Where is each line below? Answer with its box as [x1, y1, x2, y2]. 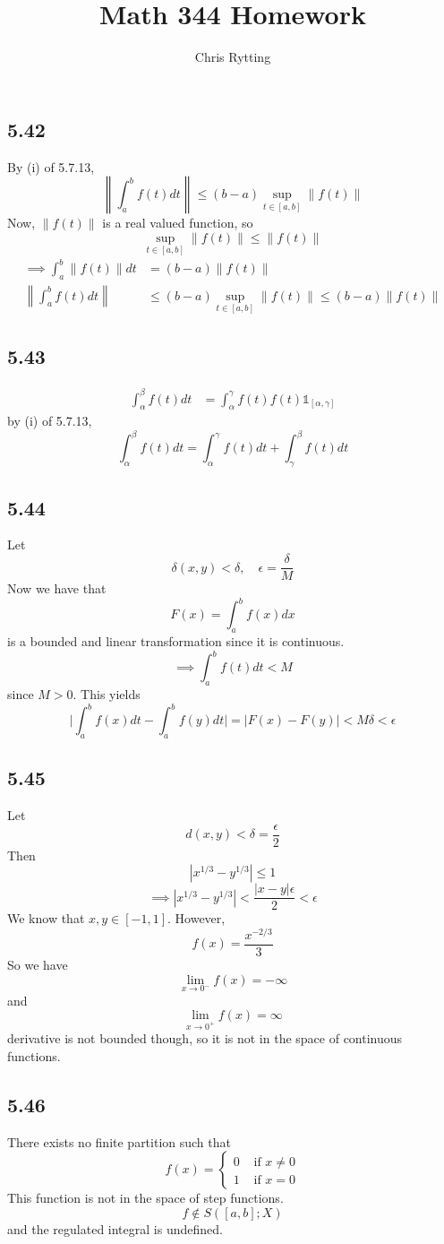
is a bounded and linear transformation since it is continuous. [7, 632, 345, 651]
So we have [7, 955, 68, 974]
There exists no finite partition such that [7, 1132, 231, 1151]
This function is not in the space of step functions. [7, 1188, 284, 1207]
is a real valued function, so [102, 213, 253, 232]
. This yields [73, 684, 141, 703]
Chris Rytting [194, 48, 271, 66]
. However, [167, 909, 226, 928]
